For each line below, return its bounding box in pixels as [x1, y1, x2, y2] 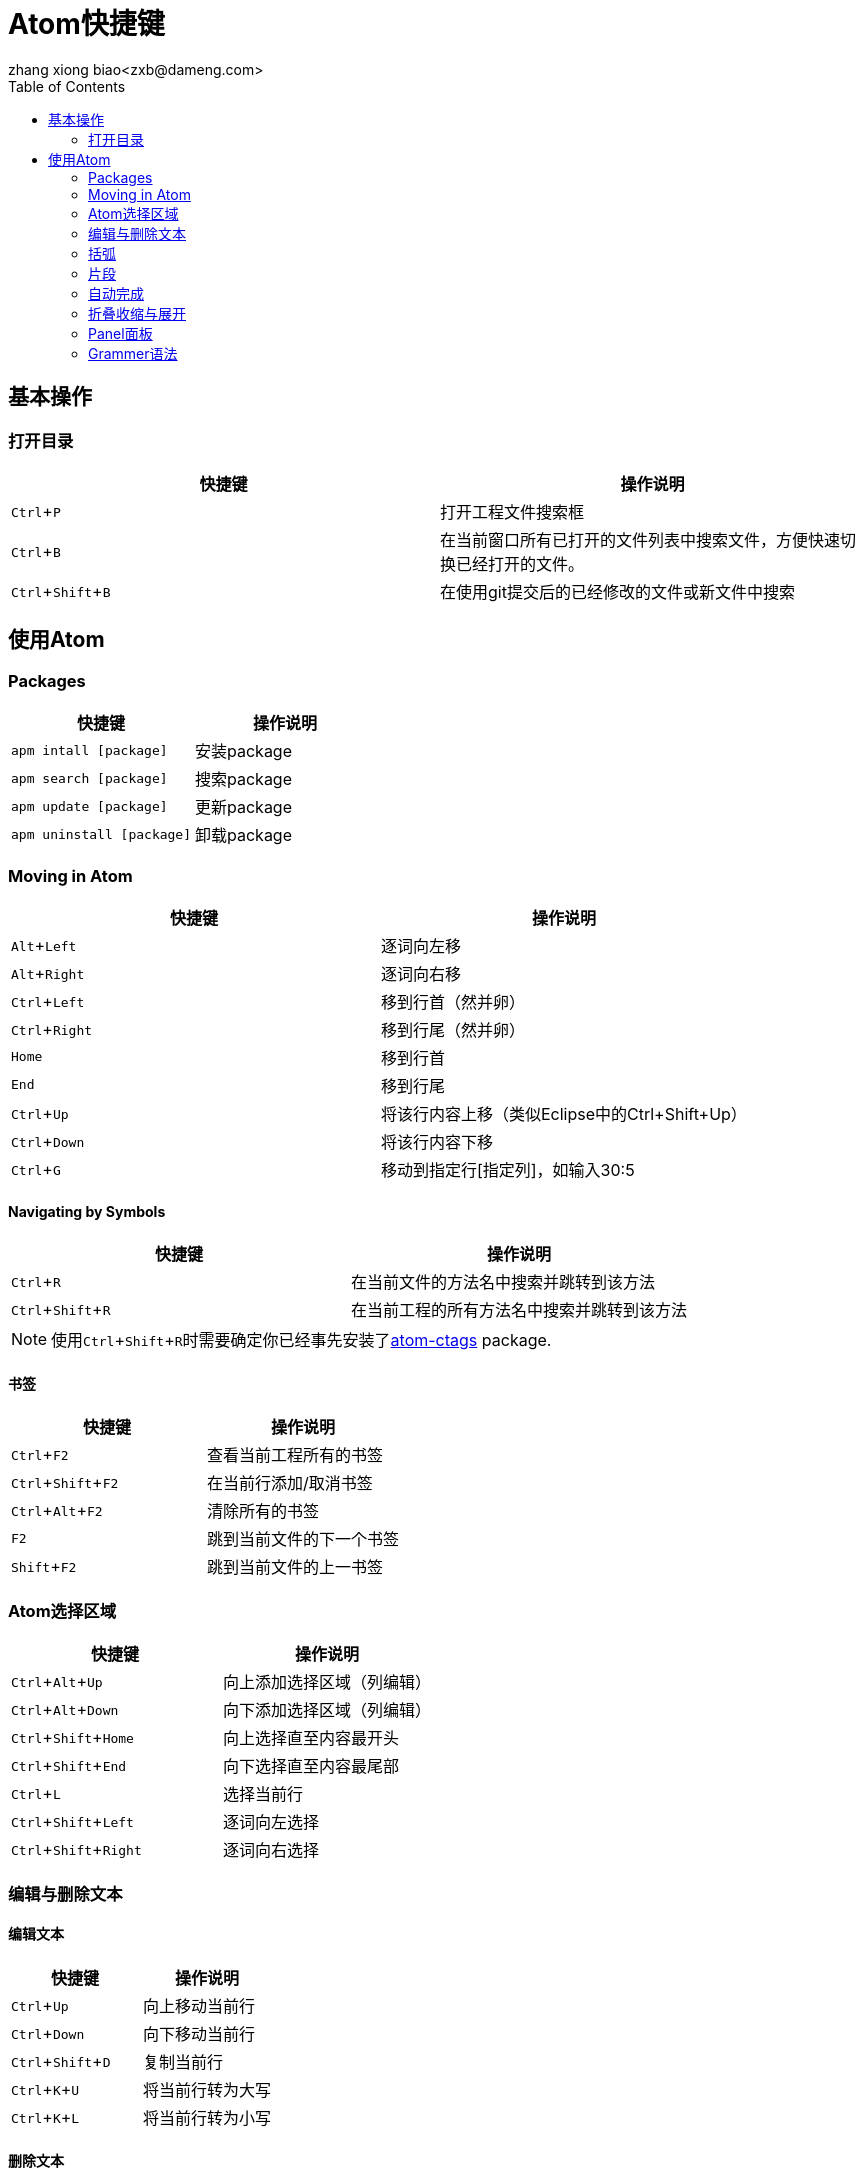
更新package [195, 797, 293, 818]
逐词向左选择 [223, 1812, 320, 1833]
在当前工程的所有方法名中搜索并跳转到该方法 [351, 1300, 688, 1321]
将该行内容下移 [380, 1131, 493, 1152]
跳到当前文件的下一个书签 [207, 1529, 400, 1550]
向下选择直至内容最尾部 [223, 1756, 400, 1777]
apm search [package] [11, 770, 168, 786]
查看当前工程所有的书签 [207, 1445, 384, 1466]
